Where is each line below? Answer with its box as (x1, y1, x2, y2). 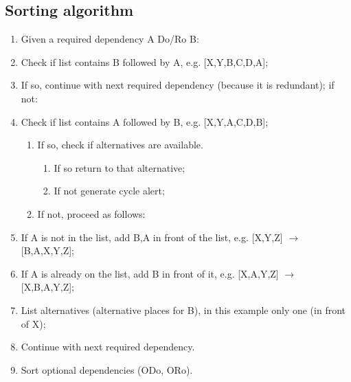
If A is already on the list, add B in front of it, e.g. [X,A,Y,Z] (21, 266, 279, 280)
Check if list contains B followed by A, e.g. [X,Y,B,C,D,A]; (21, 54, 269, 69)
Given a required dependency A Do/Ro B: (21, 32, 199, 46)
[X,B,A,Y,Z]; (21, 280, 75, 294)
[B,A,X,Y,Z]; (21, 243, 75, 258)
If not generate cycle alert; (54, 183, 165, 198)
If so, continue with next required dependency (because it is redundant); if (21, 78, 335, 92)
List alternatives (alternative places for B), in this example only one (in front (21, 302, 346, 317)
